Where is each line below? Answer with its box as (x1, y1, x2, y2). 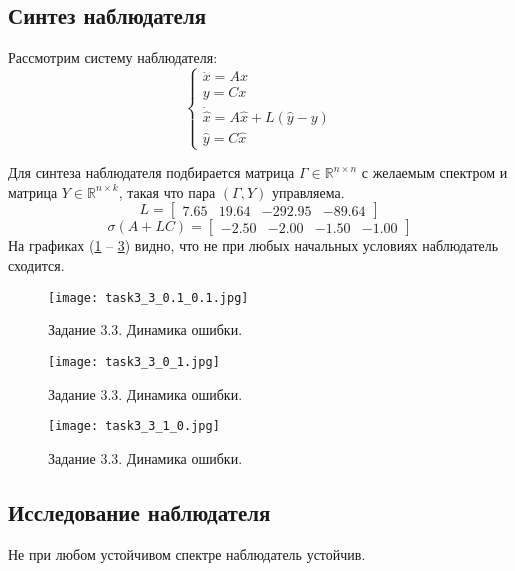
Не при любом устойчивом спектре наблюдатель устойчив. (8, 543, 366, 564)
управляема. (271, 181, 345, 202)
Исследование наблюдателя (8, 496, 271, 527)
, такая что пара (118, 181, 216, 202)
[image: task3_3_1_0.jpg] (48, 419, 220, 434)
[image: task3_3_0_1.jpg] (48, 354, 220, 369)
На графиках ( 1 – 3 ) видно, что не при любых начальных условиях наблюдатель (8, 235, 499, 256)
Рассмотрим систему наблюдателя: (8, 47, 218, 68)
